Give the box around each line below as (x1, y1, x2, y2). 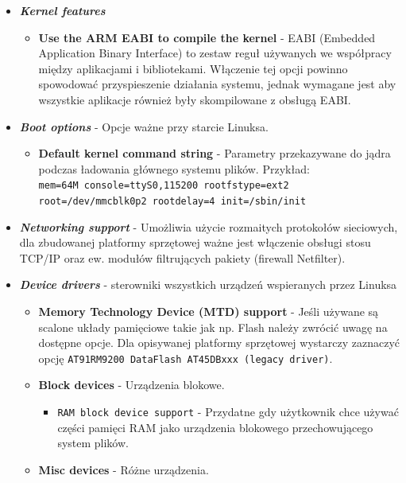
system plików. (57, 434, 129, 451)
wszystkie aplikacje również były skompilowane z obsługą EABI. (38, 91, 351, 107)
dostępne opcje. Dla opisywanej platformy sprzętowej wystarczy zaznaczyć (38, 334, 400, 351)
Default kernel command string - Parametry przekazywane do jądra (38, 145, 391, 162)
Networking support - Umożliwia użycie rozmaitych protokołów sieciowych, (19, 218, 398, 235)
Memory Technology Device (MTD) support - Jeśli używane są (38, 303, 379, 320)
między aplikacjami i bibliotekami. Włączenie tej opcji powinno (38, 60, 348, 76)
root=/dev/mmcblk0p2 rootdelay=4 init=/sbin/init (38, 196, 307, 207)
